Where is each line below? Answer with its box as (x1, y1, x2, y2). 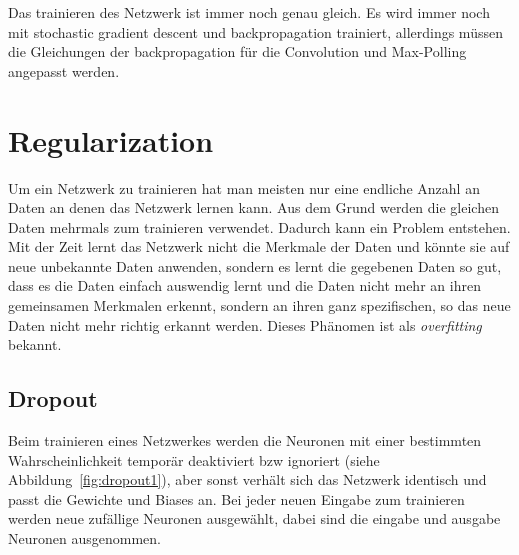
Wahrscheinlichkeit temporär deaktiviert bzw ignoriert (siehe (8, 449, 380, 470)
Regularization (8, 119, 214, 160)
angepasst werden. (8, 60, 120, 81)
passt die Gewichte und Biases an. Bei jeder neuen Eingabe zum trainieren (8, 488, 465, 509)
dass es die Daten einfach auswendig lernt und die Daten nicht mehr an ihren (8, 275, 481, 296)
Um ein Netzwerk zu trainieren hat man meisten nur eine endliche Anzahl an (8, 177, 480, 198)
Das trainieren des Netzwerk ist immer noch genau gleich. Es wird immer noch (8, 2, 490, 22)
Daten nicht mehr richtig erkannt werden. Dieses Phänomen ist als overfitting (8, 314, 482, 335)
